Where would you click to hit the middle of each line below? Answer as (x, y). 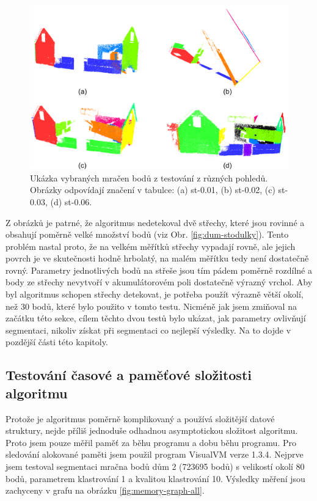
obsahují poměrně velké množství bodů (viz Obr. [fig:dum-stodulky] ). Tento (147, 234)
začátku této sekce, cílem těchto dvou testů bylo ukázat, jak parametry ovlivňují (156, 318)
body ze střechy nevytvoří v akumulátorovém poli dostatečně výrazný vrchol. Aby (159, 282)
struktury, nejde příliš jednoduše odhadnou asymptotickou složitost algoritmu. (152, 430)
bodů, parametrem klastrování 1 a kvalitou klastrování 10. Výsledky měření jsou (155, 478)
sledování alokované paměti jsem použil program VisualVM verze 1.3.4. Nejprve (155, 454)
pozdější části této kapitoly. (57, 342)
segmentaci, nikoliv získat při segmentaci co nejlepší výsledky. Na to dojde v (148, 330)
